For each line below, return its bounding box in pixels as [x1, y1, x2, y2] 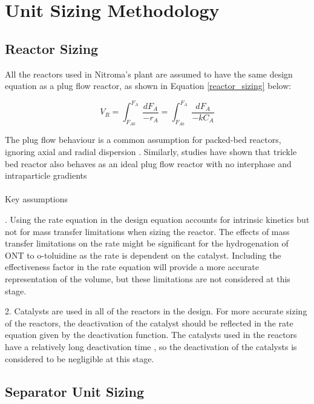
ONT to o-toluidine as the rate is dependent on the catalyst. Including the [5, 248, 281, 261]
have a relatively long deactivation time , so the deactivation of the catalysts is [5, 340, 297, 353]
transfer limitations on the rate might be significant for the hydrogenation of [5, 237, 289, 250]
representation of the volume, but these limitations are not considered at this [5, 273, 290, 285]
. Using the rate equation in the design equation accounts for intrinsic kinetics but [5, 213, 310, 226]
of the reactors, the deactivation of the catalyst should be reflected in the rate [5, 316, 293, 329]
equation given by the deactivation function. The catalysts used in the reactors [5, 328, 297, 341]
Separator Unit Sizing [5, 382, 144, 400]
